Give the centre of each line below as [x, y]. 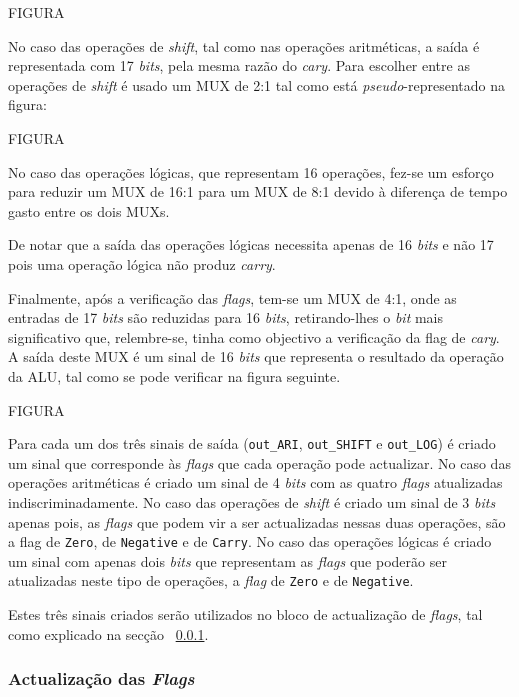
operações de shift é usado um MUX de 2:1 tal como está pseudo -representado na [256, 84]
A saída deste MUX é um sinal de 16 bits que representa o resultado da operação [256, 356]
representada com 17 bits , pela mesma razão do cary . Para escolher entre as [239, 65]
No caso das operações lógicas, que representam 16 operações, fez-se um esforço [251, 171]
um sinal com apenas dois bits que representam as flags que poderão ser [227, 560]
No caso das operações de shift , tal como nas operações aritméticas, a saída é [244, 45]
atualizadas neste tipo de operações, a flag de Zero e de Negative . [211, 580]
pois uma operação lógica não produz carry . [142, 263]
